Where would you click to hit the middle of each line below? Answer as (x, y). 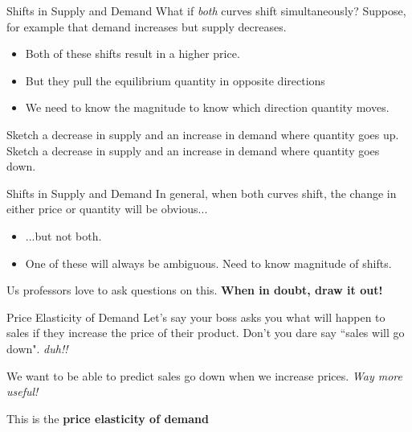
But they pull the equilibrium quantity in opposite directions (175, 80)
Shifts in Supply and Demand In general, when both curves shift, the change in (202, 193)
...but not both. (63, 235)
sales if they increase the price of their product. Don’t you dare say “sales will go (206, 333)
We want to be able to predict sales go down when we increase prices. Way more (204, 375)
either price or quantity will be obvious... (107, 209)
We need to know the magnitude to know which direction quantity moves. (207, 107)
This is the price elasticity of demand (108, 418)
